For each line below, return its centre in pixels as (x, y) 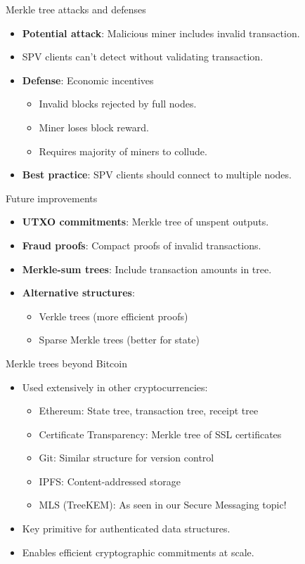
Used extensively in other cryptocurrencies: (115, 387)
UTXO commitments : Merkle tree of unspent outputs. (145, 222)
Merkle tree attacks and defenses (76, 9)
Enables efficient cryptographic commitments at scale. (138, 552)
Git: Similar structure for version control (126, 458)
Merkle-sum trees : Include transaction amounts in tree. (147, 269)
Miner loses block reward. (94, 127)
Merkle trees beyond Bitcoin (67, 363)
